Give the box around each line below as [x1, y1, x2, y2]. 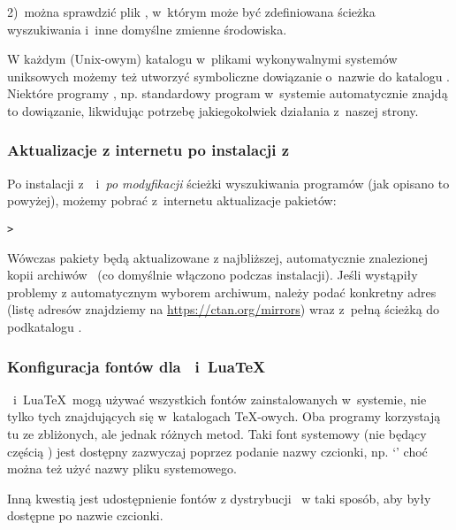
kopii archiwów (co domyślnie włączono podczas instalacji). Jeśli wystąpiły [7, 265, 418, 284]
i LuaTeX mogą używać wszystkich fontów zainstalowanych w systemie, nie [12, 389, 427, 408]
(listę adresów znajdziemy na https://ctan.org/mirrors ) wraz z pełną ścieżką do [7, 300, 440, 319]
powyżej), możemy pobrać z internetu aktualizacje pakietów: [7, 191, 337, 210]
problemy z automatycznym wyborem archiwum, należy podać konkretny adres [7, 282, 437, 301]
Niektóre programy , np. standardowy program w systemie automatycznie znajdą [7, 84, 448, 103]
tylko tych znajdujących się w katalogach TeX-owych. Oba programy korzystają [7, 407, 441, 426]
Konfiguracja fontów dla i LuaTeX [7, 355, 266, 377]
